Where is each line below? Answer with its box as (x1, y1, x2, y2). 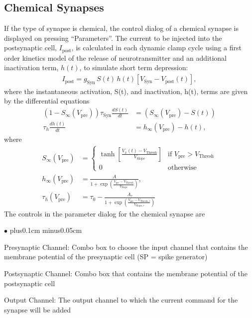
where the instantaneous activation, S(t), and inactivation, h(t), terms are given (4, 86, 248, 96)
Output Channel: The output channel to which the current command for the (4, 295, 238, 305)
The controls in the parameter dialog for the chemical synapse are (4, 208, 205, 218)
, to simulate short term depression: (79, 62, 188, 73)
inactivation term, (4, 62, 59, 73)
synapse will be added (4, 304, 71, 315)
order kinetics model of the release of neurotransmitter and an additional (4, 52, 227, 63)
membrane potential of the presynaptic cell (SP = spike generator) (4, 251, 208, 262)
